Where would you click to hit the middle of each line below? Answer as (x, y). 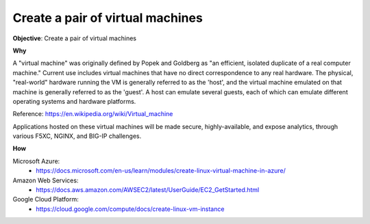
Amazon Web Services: (46, 180)
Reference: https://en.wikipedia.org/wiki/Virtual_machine (93, 114)
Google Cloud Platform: (46, 199)
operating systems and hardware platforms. (74, 101)
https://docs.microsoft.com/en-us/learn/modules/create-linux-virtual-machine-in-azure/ (161, 171)
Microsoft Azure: (36, 161)
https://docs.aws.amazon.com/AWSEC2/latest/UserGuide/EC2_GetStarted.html (148, 190)
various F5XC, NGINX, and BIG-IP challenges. (77, 136)
